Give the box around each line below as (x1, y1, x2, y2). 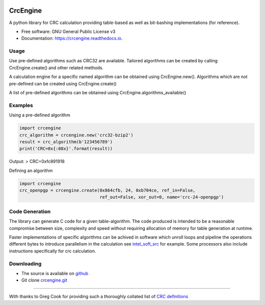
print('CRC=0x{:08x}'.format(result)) (19, 146, 113, 152)
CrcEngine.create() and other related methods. (9, 64, 104, 71)
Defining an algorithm (9, 167, 53, 173)
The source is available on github (21, 270, 88, 276)
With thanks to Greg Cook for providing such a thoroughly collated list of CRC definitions (9, 293, 188, 299)
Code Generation (9, 208, 51, 215)
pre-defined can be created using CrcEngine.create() (9, 81, 117, 86)
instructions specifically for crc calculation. (9, 248, 96, 254)
